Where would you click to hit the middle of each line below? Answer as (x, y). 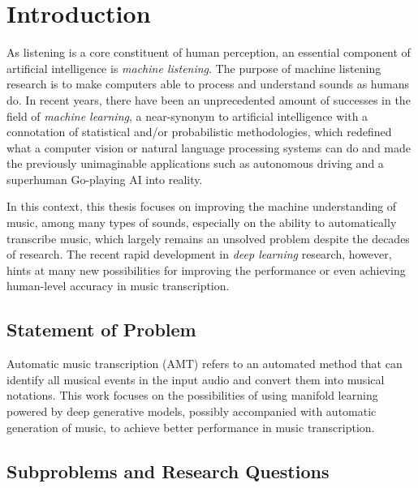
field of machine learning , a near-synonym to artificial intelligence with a (187, 116)
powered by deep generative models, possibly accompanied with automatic (192, 411)
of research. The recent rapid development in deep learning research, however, (199, 254)
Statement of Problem (101, 330)
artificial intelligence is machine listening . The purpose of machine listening (194, 68)
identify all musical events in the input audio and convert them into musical (196, 379)
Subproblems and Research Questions (168, 471)
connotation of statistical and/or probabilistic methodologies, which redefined (199, 132)
